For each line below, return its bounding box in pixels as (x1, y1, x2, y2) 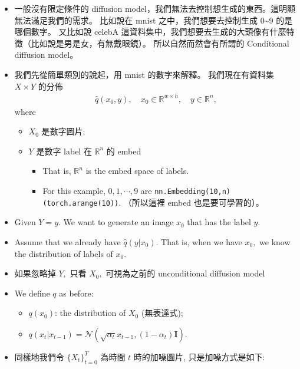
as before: (59, 286, 94, 299)
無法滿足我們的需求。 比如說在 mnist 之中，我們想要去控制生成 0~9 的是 (14, 14, 293, 26)
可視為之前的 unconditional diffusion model (106, 267, 265, 279)
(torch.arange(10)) (42, 199, 119, 207)
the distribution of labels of (14, 247, 113, 259)
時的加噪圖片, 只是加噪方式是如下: (133, 350, 265, 363)
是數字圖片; (41, 125, 85, 137)
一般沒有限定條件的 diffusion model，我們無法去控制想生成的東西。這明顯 (14, 2, 295, 14)
